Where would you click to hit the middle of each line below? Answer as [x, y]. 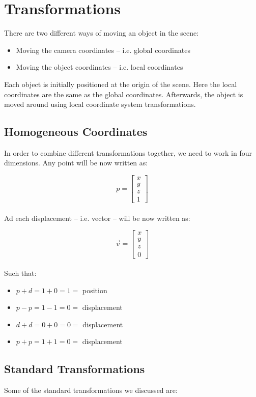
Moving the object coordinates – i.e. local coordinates [99, 67]
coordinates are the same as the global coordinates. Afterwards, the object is [124, 94]
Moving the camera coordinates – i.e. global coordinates [103, 50]
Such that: [20, 273]
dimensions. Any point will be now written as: [76, 163]
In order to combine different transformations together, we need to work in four [128, 152]
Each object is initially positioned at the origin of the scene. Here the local [121, 84]
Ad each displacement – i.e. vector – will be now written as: [97, 218]
